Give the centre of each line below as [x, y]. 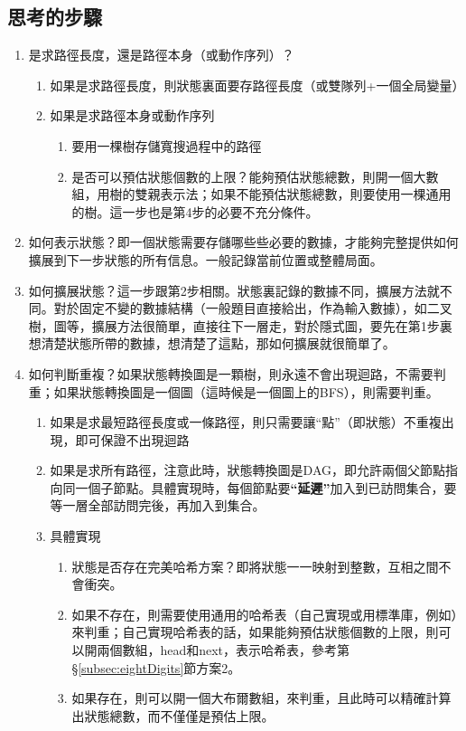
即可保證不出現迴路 [132, 439]
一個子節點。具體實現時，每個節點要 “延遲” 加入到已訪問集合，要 [266, 487]
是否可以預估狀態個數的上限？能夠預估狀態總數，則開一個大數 [255, 176]
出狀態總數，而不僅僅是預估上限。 [173, 715]
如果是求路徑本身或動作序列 [132, 115]
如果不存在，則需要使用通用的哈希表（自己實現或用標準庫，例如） [265, 614]
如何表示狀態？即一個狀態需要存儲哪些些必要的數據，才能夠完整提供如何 [243, 242]
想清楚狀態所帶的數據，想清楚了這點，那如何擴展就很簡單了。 [212, 343]
